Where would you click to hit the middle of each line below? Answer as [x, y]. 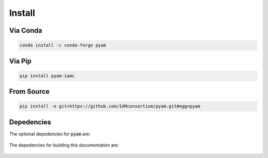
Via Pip [20, 61]
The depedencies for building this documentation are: [64, 145]
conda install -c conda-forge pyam [63, 45]
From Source [29, 92]
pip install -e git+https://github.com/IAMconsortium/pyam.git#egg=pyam [110, 106]
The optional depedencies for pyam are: [50, 134]
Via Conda [26, 30]
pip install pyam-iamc [47, 76]
